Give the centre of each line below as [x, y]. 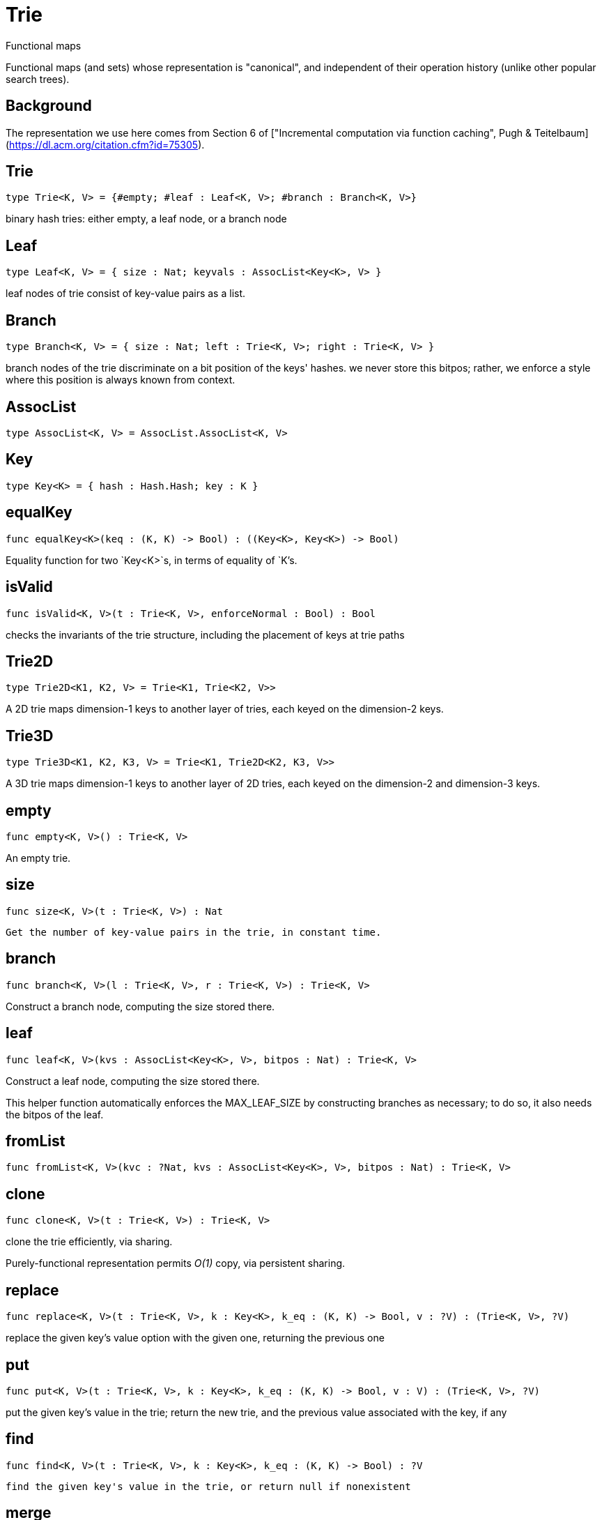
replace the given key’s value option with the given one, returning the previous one [195, 1338]
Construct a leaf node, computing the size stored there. [133, 1081]
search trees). [38, 79]
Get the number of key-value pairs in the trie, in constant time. [194, 932]
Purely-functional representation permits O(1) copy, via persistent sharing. [176, 1263]
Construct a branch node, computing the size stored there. [140, 1006]
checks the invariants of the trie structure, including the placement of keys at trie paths [205, 634]
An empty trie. [38, 858]
